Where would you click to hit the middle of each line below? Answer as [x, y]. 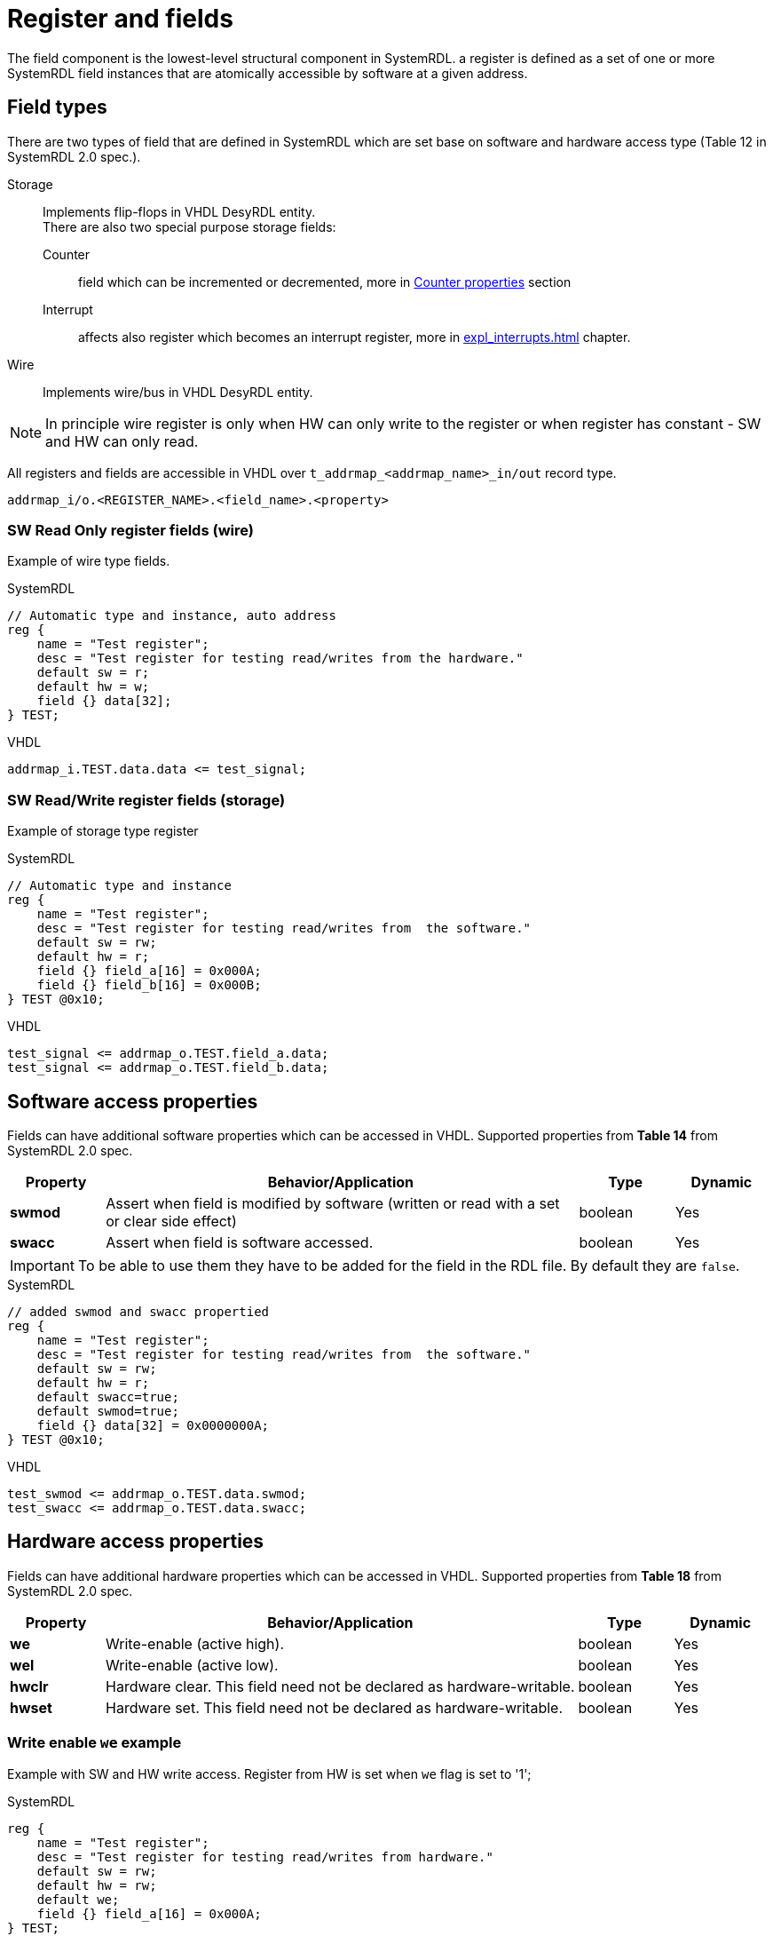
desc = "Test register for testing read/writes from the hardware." [280, 659]
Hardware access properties [136, 1542]
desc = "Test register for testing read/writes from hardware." [265, 1857]
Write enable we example [95, 1743]
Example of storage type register [103, 831]
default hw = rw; [97, 1885]
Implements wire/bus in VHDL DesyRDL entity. [178, 392]
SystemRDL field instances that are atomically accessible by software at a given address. [268, 73]
